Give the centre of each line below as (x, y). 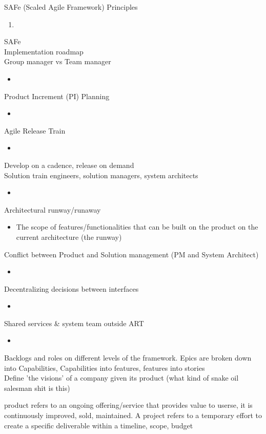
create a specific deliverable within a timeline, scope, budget (99, 425)
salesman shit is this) (37, 388)
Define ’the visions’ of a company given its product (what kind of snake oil (121, 378)
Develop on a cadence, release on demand (69, 165)
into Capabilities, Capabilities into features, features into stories (105, 367)
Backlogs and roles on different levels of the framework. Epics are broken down (128, 358)
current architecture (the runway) (69, 237)
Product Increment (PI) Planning (57, 96)
